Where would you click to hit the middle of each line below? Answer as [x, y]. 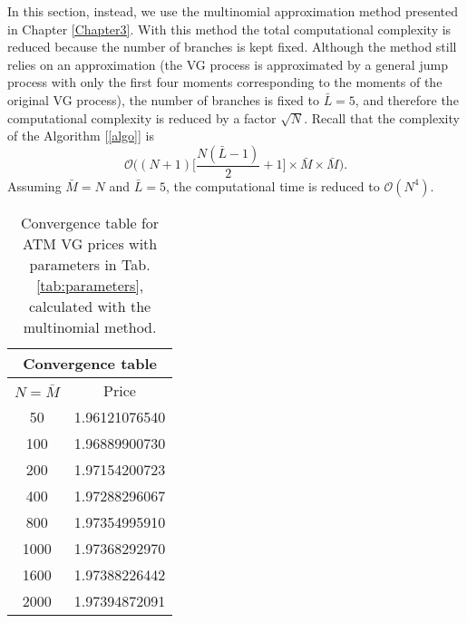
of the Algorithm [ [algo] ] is [81, 136]
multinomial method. [90, 326]
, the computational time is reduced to [272, 185]
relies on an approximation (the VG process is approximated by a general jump [228, 64]
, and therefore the [407, 99]
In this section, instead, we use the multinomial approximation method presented [233, 11]
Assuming [34, 185]
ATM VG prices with [90, 243]
